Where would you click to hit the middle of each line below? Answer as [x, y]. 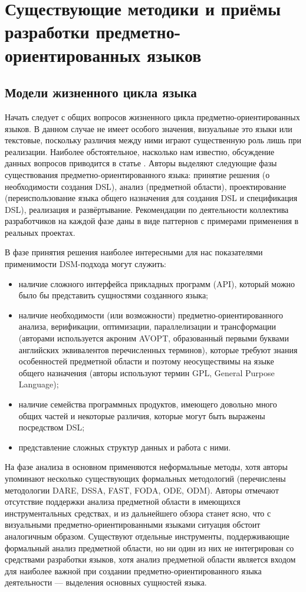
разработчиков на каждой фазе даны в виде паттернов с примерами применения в [152, 221]
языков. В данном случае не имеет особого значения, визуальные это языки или [149, 128]
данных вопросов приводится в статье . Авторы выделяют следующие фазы [141, 163]
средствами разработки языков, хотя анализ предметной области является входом [150, 559]
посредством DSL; [52, 427]
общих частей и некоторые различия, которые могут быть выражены [142, 415]
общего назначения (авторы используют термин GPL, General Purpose [147, 372]
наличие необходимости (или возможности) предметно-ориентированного [151, 315]
